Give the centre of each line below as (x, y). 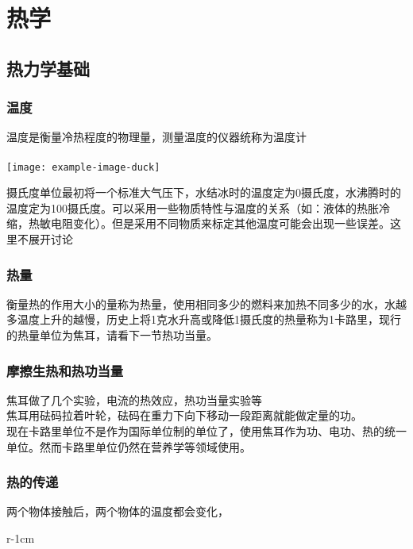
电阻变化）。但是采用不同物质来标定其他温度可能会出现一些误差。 (220, 223)
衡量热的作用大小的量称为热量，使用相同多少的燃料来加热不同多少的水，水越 (206, 303)
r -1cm (21, 538)
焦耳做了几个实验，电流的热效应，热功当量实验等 (134, 399)
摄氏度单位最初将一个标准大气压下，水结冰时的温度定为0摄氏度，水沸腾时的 (204, 192)
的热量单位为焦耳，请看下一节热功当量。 (112, 335)
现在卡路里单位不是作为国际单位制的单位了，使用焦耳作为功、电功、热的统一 (206, 431)
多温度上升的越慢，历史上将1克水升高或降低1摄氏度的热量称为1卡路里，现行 (204, 319)
